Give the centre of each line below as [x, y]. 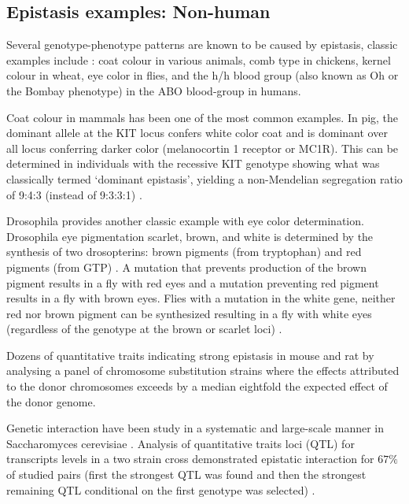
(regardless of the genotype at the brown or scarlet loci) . [144, 329]
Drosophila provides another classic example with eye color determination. [185, 221]
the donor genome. [51, 401]
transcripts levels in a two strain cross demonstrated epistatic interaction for [190, 459]
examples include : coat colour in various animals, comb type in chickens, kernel [199, 59]
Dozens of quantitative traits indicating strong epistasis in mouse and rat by [190, 355]
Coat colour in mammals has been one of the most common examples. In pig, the [203, 117]
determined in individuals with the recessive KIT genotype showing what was [193, 163]
